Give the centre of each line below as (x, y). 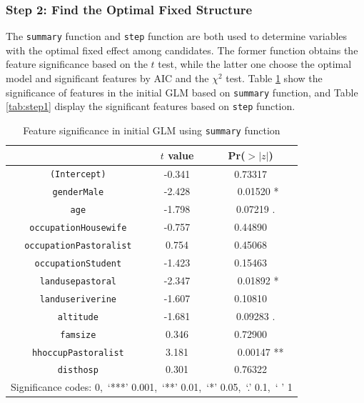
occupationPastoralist (78, 246)
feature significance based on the (77, 64)
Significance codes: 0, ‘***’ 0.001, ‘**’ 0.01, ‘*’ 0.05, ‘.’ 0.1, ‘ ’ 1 (152, 387)
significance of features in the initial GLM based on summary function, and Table (182, 92)
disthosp (78, 370)
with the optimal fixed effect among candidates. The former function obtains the (182, 50)
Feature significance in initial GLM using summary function (152, 130)
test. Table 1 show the (274, 78)
